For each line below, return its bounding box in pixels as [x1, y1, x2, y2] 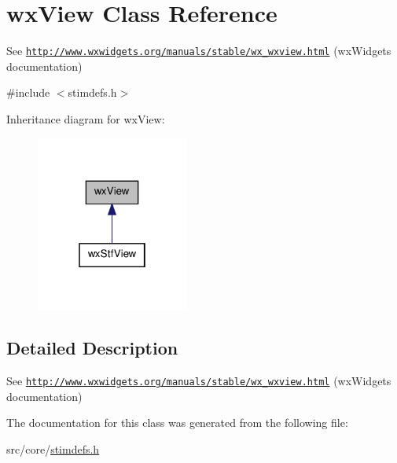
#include [6, 84, 50, 101]
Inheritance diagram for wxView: [6, 110, 165, 127]
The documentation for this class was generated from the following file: [6, 414, 348, 431]
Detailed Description [6, 336, 178, 360]
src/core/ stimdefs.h [6, 440, 100, 457]
